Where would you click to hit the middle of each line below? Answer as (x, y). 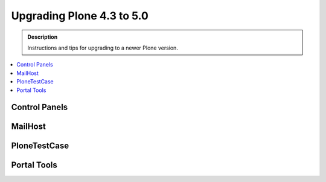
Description (43, 37)
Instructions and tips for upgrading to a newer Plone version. (103, 48)
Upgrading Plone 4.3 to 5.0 (80, 16)
